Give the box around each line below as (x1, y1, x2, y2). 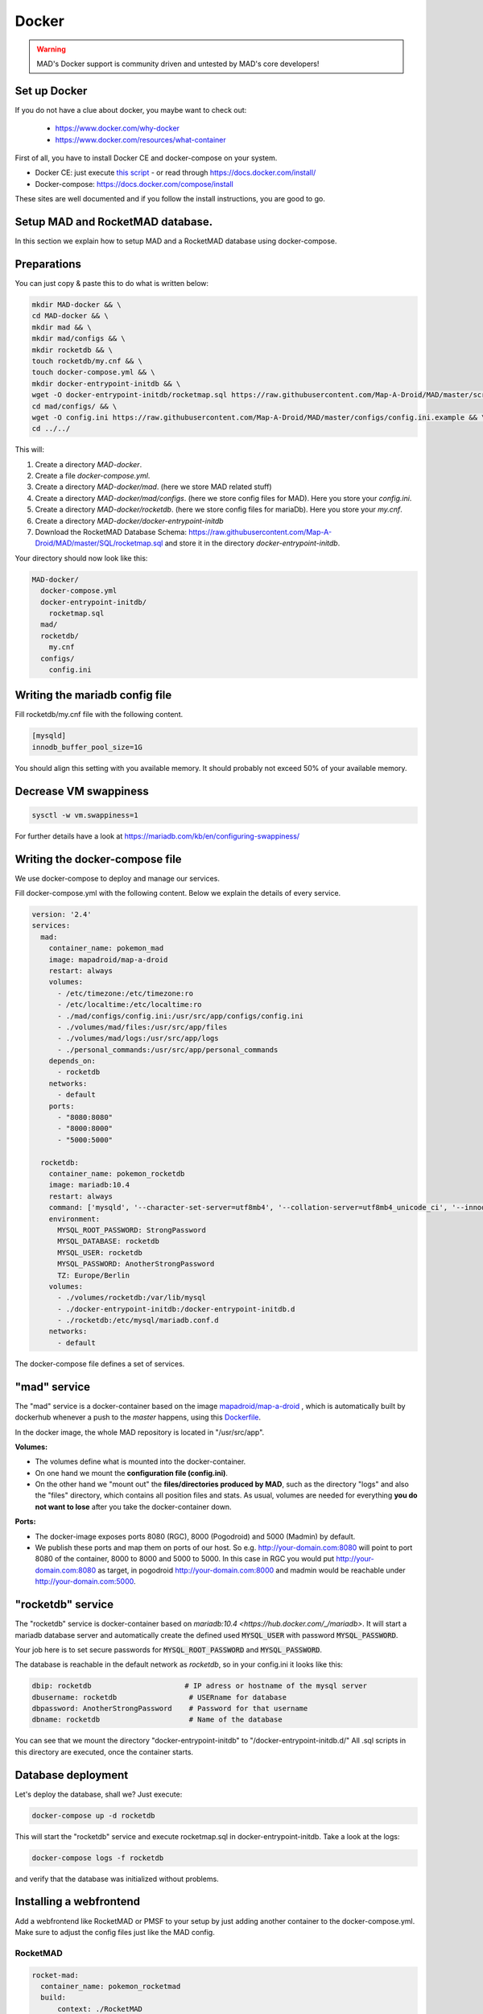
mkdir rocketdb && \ (31, 345, 113, 354)
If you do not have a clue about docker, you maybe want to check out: (14, 105, 247, 114)
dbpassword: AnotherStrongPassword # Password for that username (31, 1704, 308, 1714)
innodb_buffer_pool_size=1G (31, 742, 142, 752)
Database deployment (14, 1768, 129, 1782)
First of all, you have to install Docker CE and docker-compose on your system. (14, 153, 278, 163)
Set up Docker (14, 84, 88, 97)
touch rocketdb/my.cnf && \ (31, 356, 142, 366)
